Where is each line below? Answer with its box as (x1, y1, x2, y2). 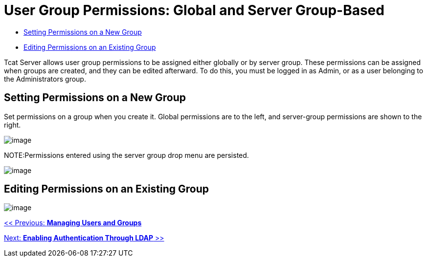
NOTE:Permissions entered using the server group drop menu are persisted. (4, 151, 249, 159)
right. (4, 120, 21, 129)
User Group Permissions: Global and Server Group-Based (4, 2, 384, 19)
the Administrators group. (4, 74, 86, 83)
